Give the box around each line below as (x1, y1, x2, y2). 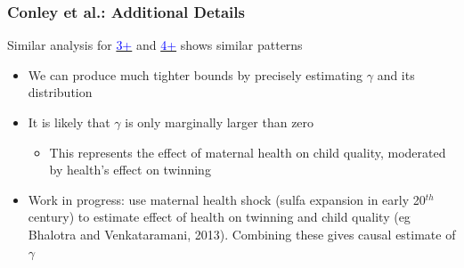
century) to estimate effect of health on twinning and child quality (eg (28, 207, 411, 226)
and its (377, 65, 415, 84)
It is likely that (28, 113, 110, 131)
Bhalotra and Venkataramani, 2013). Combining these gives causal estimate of (28, 224, 456, 243)
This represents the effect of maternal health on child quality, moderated (49, 142, 446, 161)
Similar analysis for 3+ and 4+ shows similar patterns (7, 36, 303, 54)
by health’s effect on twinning (49, 160, 211, 179)
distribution (28, 83, 93, 102)
